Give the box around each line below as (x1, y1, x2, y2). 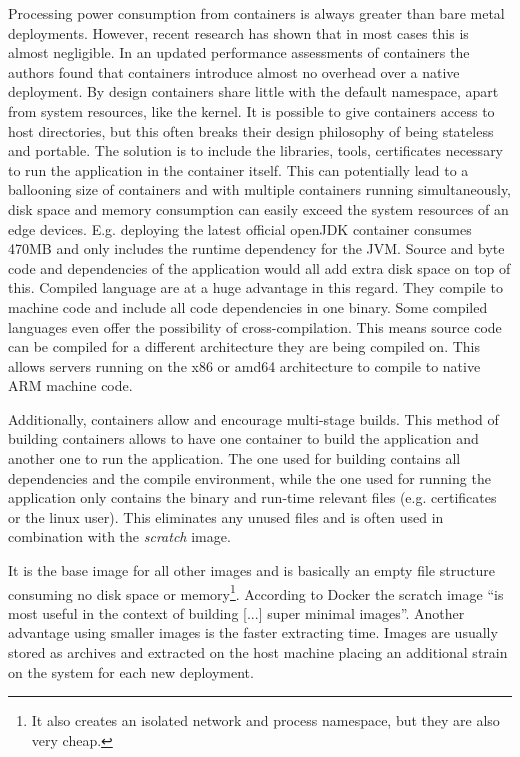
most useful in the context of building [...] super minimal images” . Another (8, 602, 465, 623)
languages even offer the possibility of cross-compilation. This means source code (8, 316, 502, 337)
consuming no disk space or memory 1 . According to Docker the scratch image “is (8, 580, 504, 604)
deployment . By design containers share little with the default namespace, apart (8, 81, 499, 102)
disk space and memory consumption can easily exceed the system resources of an (8, 198, 509, 219)
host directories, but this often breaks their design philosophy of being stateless (8, 120, 494, 141)
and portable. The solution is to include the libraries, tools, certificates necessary (8, 140, 504, 161)
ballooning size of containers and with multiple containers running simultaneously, (8, 179, 512, 200)
